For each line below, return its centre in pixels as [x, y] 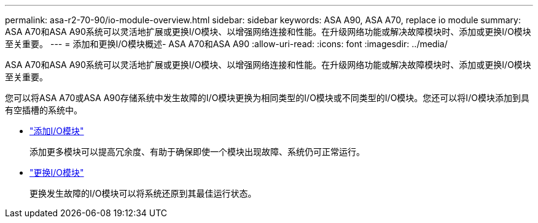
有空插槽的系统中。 [44, 110]
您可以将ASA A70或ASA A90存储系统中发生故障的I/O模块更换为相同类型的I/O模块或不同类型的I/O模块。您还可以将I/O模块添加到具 [267, 98]
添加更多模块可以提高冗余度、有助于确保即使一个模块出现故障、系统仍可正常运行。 [197, 152]
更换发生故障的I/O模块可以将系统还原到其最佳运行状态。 [143, 193]
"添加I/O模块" [57, 131]
